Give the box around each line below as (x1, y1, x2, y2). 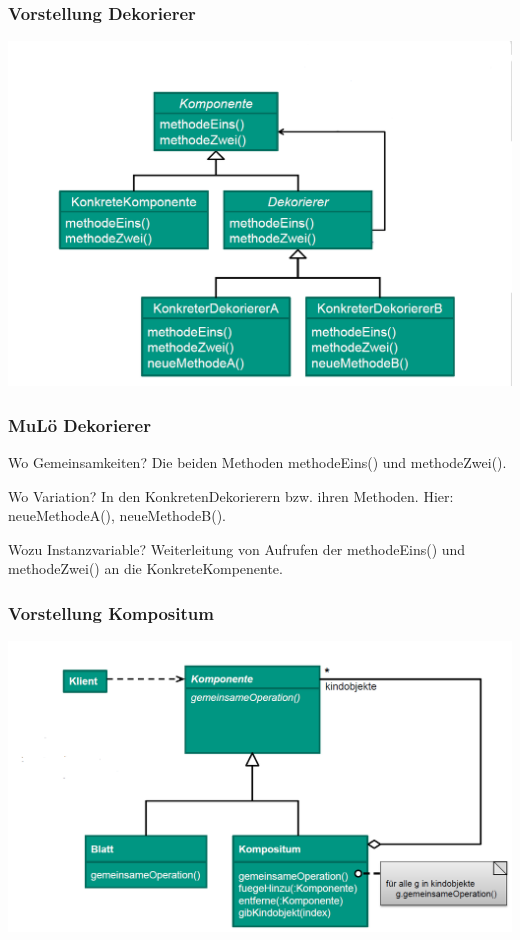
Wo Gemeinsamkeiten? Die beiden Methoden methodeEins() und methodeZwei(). (8, 452, 507, 473)
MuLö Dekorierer (8, 412, 151, 437)
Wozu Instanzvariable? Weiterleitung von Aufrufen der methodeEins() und (8, 538, 466, 559)
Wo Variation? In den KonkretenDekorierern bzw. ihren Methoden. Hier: (8, 485, 454, 506)
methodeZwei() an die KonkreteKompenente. (8, 558, 283, 579)
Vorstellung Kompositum (8, 600, 214, 625)
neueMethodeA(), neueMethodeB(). (8, 505, 226, 526)
